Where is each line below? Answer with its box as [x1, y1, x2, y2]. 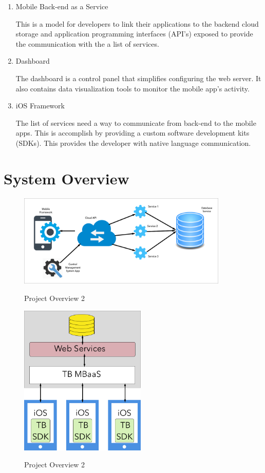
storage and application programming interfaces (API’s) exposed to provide [15, 28, 253, 39]
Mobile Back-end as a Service [15, 1, 108, 11]
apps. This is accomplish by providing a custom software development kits [15, 127, 250, 138]
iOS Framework [15, 100, 65, 111]
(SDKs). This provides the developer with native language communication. [15, 137, 251, 148]
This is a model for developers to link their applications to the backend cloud [15, 18, 259, 29]
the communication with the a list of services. [15, 38, 159, 49]
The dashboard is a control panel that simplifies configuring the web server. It [15, 72, 261, 83]
